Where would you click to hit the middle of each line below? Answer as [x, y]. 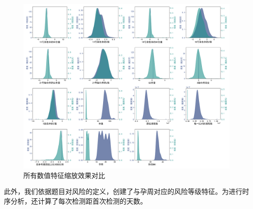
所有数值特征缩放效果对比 [64, 175]
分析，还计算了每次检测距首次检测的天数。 [79, 201]
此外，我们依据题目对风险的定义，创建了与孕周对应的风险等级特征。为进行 [123, 191]
